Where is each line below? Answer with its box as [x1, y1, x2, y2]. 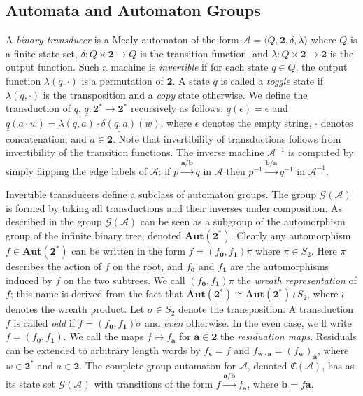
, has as [322, 358, 355, 372]
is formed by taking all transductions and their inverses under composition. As [6, 200, 343, 215]
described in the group [6, 214, 102, 229]
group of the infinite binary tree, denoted [6, 227, 182, 242]
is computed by [288, 145, 354, 160]
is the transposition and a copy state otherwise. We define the [43, 87, 308, 101]
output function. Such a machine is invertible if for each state [6, 59, 269, 74]
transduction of [6, 101, 71, 115]
